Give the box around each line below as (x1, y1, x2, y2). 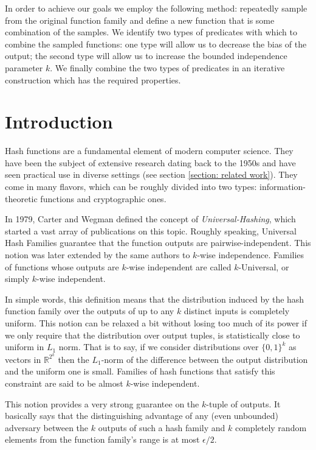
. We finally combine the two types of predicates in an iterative (50, 61, 285, 74)
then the (58, 353, 89, 365)
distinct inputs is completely (184, 304, 290, 317)
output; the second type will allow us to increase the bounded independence (5, 49, 287, 62)
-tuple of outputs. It (206, 397, 281, 410)
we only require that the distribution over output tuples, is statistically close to (5, 328, 300, 341)
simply (5, 272, 30, 285)
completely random (235, 421, 307, 434)
